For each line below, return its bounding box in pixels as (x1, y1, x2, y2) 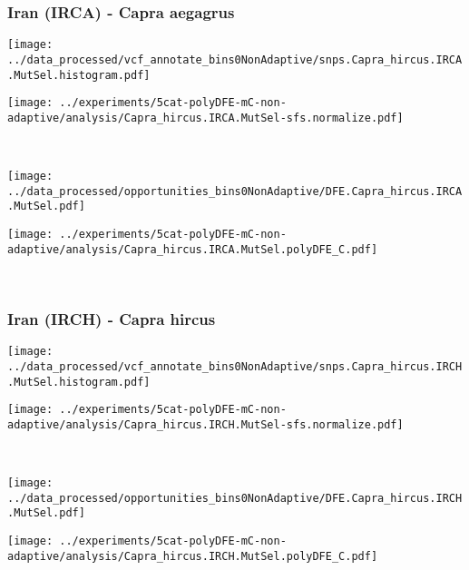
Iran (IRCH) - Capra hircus (7, 307, 216, 329)
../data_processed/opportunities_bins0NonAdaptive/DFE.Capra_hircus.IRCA (7, 184, 463, 198)
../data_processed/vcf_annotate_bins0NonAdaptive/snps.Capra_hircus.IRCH (7, 359, 463, 373)
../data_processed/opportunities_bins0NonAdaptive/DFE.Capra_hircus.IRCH (7, 491, 463, 505)
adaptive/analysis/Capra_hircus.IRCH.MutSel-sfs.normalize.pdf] (7, 418, 404, 431)
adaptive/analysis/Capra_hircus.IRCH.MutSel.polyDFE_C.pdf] (7, 549, 378, 563)
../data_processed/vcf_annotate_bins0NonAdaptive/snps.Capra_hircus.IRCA (7, 53, 463, 66)
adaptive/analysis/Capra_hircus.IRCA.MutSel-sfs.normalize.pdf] (7, 111, 404, 124)
